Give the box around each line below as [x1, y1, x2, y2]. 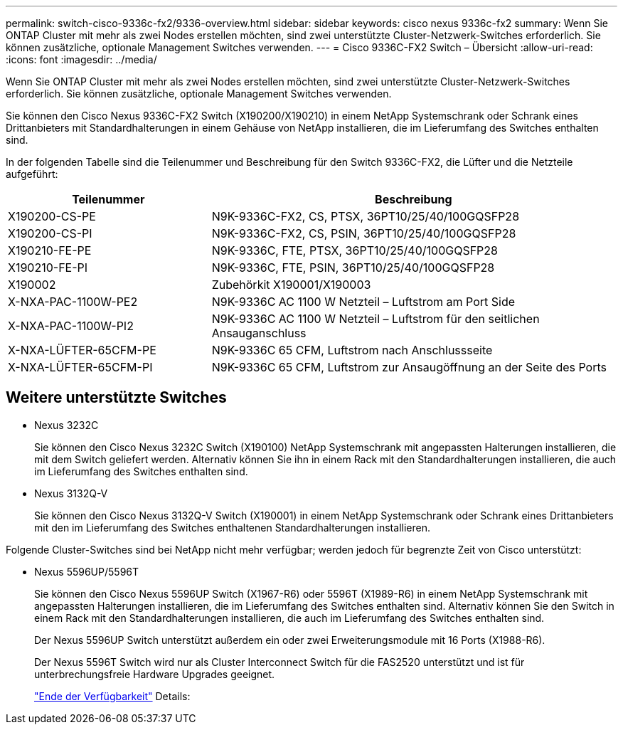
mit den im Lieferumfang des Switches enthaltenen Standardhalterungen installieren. [34, 521, 430, 534]
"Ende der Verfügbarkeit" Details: [34, 689, 191, 702]
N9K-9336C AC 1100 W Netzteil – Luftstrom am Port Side [211, 295, 516, 309]
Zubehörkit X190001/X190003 [211, 277, 371, 292]
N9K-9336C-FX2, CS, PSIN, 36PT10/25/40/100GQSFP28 [211, 226, 516, 240]
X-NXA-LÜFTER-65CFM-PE [8, 343, 156, 357]
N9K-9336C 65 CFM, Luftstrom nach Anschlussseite [211, 343, 493, 357]
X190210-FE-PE [8, 243, 92, 258]
